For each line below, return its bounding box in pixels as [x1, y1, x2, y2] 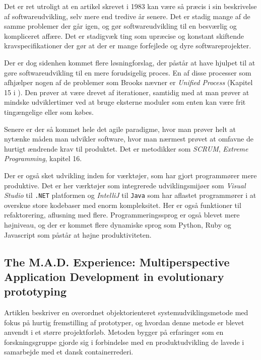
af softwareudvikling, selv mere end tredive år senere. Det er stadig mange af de [4, 11, 250, 21]
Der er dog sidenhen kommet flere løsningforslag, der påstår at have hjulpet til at [4, 57, 255, 67]
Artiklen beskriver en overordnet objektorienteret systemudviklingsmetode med [4, 307, 248, 318]
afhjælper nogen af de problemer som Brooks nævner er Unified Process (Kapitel [4, 77, 253, 88]
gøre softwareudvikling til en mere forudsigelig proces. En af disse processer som [4, 67, 251, 78]
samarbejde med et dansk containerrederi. [4, 346, 134, 357]
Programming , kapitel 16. [4, 153, 82, 164]
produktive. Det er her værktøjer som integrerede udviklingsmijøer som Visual [4, 180, 246, 190]
